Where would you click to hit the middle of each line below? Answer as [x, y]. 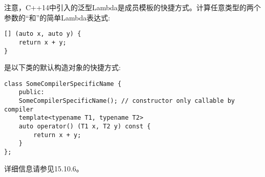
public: [31, 92]
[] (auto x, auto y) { [43, 34]
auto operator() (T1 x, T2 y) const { [85, 127]
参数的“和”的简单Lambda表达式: [57, 17]
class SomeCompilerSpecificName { [63, 84]
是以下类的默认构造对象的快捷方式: [62, 67]
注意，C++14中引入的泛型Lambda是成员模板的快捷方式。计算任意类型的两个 [132, 7]
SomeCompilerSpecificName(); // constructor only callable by [127, 101]
